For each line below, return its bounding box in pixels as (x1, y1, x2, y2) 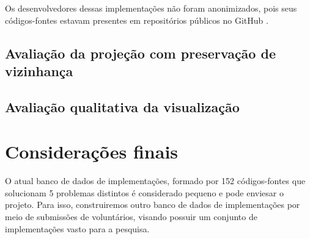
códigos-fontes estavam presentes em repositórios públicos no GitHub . (5, 13, 268, 26)
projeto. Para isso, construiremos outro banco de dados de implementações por (5, 198, 300, 211)
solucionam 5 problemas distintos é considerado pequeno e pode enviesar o (5, 186, 284, 199)
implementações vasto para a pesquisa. (5, 222, 150, 235)
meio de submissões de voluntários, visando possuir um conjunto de (5, 210, 257, 223)
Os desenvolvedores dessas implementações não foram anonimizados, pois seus (5, 2, 297, 14)
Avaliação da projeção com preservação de (5, 43, 276, 62)
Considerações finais (5, 139, 179, 164)
